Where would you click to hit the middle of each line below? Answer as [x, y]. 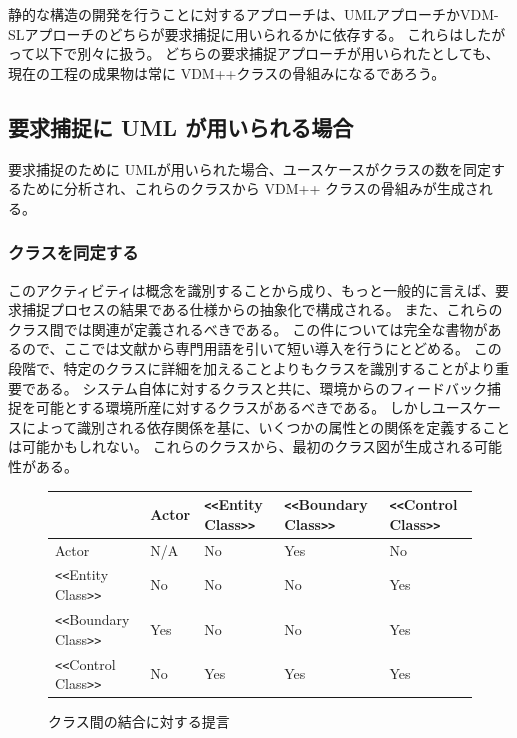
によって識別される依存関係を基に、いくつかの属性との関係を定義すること [266, 426]
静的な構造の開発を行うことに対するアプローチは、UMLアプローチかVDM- [253, 14]
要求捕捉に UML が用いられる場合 [181, 126]
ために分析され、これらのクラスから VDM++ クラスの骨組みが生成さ [250, 188]
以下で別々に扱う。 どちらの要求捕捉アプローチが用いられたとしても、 [267, 53]
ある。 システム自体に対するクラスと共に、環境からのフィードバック [261, 387]
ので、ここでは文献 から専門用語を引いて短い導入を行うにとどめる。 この [261, 348]
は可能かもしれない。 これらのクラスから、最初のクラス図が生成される [241, 446]
